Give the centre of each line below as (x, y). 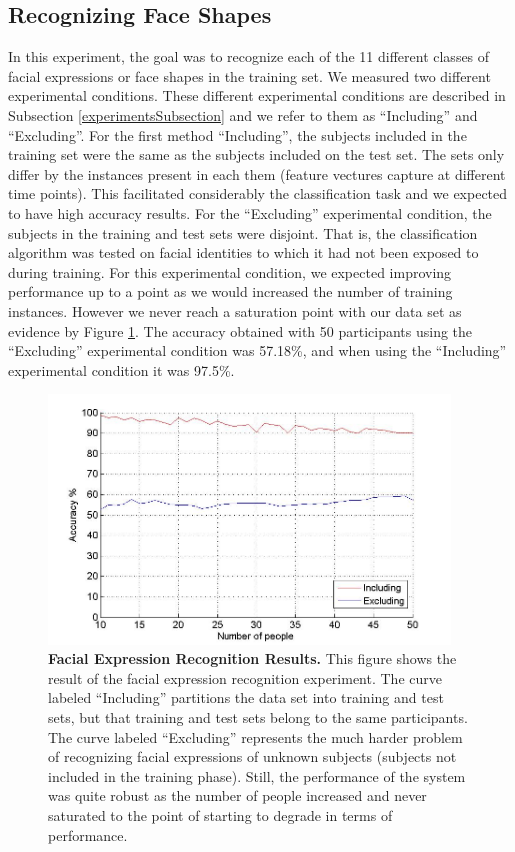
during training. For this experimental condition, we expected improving (230, 271)
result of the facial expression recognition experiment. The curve (245, 677)
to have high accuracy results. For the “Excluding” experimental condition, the (250, 212)
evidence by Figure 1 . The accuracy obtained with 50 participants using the (240, 330)
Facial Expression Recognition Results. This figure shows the (252, 658)
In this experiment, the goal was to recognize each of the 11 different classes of (249, 56)
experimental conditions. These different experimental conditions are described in (257, 95)
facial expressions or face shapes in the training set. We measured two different (249, 75)
